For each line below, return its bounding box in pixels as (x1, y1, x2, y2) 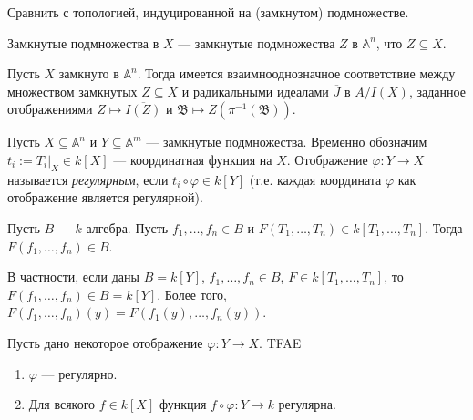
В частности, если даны (7, 267, 139, 286)
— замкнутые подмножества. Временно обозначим (146, 132, 427, 151)
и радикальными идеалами (181, 81, 329, 100)
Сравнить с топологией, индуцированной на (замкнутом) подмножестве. (7, 3, 409, 21)
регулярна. (278, 394, 336, 414)
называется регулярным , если (7, 169, 169, 189)
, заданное (408, 81, 466, 100)
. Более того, (157, 284, 227, 303)
